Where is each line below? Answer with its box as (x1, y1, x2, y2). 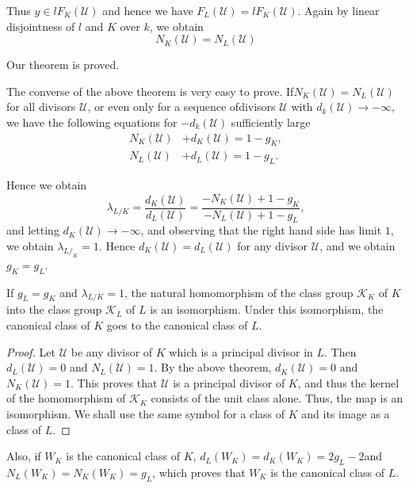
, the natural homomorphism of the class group (124, 284, 354, 300)
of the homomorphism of (6, 390, 126, 406)
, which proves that (152, 463, 246, 480)
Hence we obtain (6, 177, 87, 193)
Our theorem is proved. (6, 56, 120, 73)
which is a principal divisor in (169, 343, 313, 360)
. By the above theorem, (154, 359, 272, 376)
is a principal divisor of (173, 374, 285, 391)
